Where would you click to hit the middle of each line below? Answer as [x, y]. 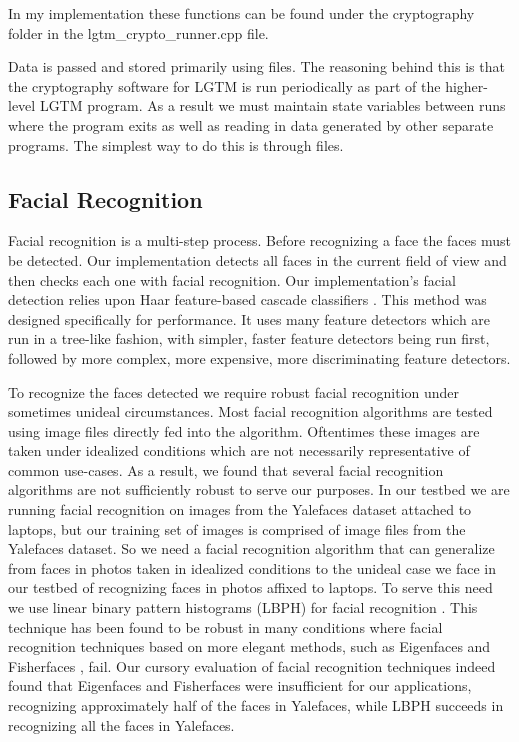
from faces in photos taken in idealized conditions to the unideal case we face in [252, 567]
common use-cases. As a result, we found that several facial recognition [226, 469]
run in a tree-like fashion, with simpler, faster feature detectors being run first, [249, 338]
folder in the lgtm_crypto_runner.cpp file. [138, 32]
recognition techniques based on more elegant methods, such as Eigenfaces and [249, 646]
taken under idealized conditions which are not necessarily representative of [239, 450]
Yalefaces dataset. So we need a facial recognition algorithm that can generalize [251, 548]
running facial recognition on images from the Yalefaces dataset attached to [240, 509]
